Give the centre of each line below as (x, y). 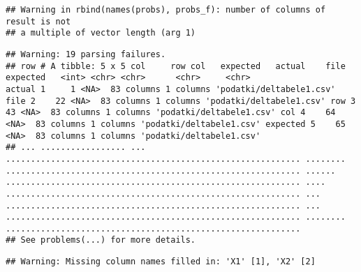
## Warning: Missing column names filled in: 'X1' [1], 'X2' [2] (161, 262)
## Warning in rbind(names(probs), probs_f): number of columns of (166, 10)
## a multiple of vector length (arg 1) (101, 33)
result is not (38, 21)
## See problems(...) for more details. (101, 240)
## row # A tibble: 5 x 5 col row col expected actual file (176, 66)
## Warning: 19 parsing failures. (86, 54)
